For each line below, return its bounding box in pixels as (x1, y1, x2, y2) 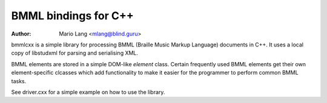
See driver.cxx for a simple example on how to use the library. (11, 88, 165, 96)
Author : (11, 30, 31, 37)
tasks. (11, 77, 27, 84)
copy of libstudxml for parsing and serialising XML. (11, 49, 139, 57)
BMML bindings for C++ (11, 9, 134, 22)
